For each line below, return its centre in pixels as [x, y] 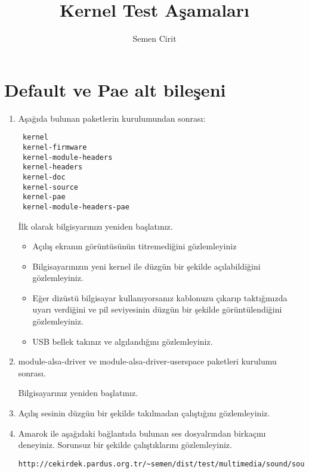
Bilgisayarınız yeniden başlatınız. [78, 393]
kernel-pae [44, 197]
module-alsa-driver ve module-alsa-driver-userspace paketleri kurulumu [147, 361]
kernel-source [50, 187]
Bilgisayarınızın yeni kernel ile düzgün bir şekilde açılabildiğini [146, 266]
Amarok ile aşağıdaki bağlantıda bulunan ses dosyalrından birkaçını [142, 433]
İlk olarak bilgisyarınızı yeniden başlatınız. [95, 226]
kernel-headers [52, 167]
